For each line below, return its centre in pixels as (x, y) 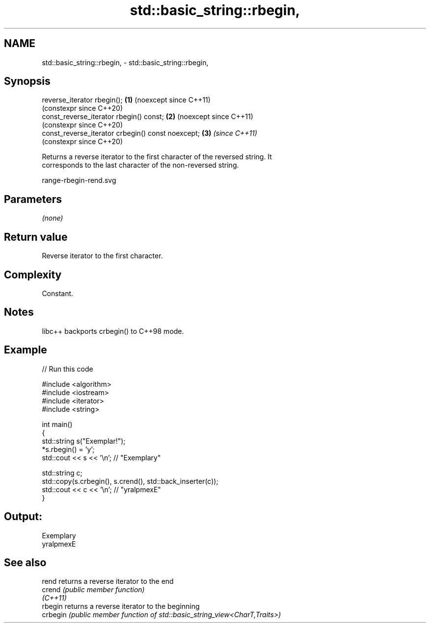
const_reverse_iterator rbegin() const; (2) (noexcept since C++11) (148, 117)
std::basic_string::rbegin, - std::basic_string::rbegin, (125, 62)
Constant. (58, 293)
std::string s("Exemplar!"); (84, 441)
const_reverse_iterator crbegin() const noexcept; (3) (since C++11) (149, 133)
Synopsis (27, 81)
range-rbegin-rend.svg (79, 180)
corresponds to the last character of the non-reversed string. (140, 165)
